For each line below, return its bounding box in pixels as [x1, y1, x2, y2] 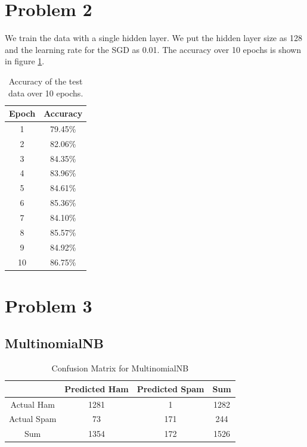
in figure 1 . [5, 55, 45, 67]
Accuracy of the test [8, 74, 83, 87]
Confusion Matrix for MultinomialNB [51, 362, 189, 374]
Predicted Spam [137, 382, 204, 395]
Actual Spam [9, 412, 57, 425]
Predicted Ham [64, 382, 129, 395]
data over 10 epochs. [8, 86, 83, 99]
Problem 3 [5, 293, 92, 317]
